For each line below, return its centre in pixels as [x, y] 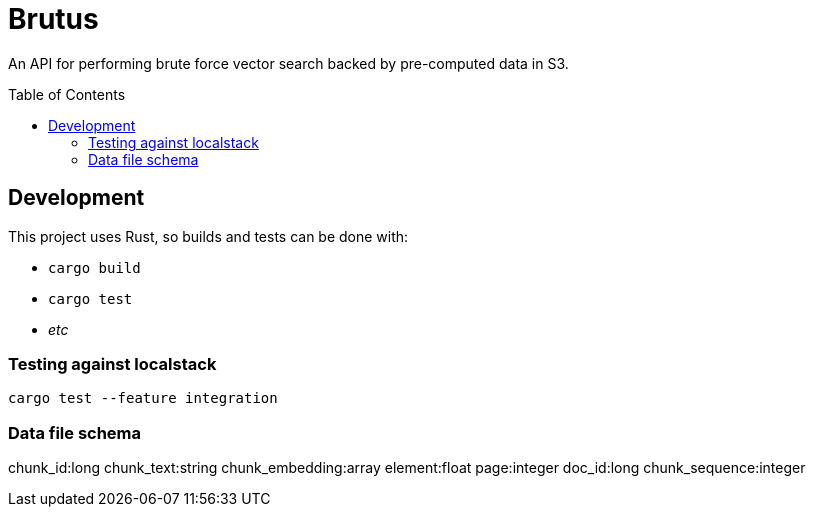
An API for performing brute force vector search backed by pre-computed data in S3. [288, 63]
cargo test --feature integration [143, 398]
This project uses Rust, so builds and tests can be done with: [208, 236]
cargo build [94, 267]
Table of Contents [67, 94]
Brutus [53, 19]
